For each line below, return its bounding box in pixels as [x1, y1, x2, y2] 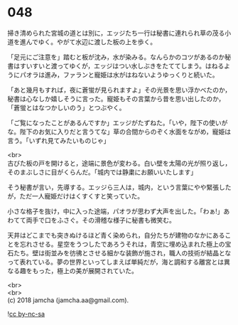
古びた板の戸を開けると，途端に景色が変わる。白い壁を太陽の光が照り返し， [7, 159, 232, 167]
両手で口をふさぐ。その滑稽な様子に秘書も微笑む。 [26, 215, 175, 224]
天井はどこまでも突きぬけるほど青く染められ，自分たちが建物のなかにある [7, 230, 225, 239]
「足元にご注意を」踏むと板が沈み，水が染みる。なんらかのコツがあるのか [7, 53, 225, 61]
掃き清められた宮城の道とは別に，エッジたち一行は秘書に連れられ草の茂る [7, 28, 225, 37]
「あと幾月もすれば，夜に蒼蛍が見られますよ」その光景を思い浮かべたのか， [7, 85, 232, 94]
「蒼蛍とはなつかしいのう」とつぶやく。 [7, 103, 126, 112]
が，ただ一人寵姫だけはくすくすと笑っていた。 [7, 191, 144, 200]
